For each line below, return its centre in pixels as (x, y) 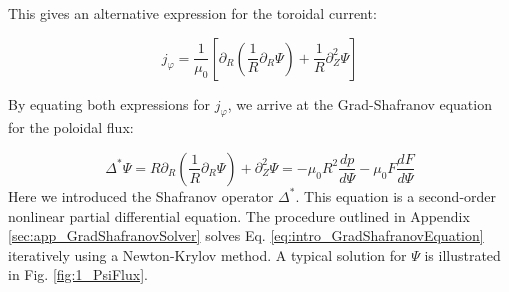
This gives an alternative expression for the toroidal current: (192, 13)
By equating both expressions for (109, 103)
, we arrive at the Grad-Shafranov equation (359, 103)
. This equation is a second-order (396, 195)
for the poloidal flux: (71, 127)
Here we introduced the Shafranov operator (141, 195)
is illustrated (462, 254)
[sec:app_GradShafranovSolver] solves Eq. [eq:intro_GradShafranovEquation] (246, 235)
